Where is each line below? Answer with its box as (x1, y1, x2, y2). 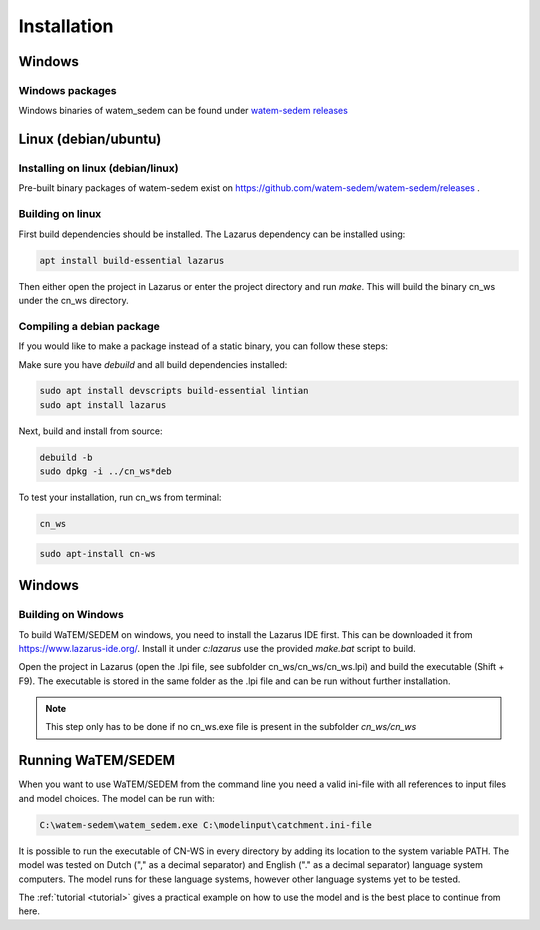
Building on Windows (18, 608, 124, 622)
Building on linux (18, 207, 102, 221)
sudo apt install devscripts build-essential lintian (39, 385, 309, 397)
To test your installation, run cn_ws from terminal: (18, 491, 222, 504)
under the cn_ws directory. (18, 294, 129, 306)
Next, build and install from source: (18, 425, 164, 437)
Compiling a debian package (18, 319, 160, 333)
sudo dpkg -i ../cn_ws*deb (39, 466, 172, 477)
